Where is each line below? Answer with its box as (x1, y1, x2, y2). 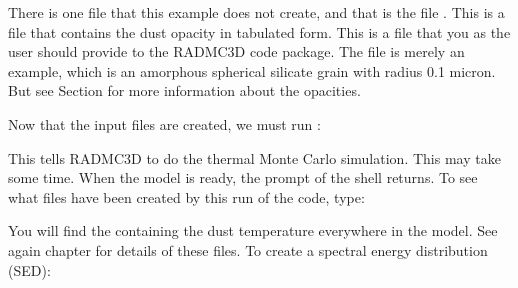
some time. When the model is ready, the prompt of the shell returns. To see (8, 167, 478, 188)
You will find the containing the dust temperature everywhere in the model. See (8, 220, 498, 241)
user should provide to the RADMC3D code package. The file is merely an (8, 41, 465, 62)
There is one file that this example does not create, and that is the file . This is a (8, 2, 505, 22)
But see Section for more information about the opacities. (8, 80, 361, 101)
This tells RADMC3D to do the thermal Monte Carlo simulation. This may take (8, 147, 501, 168)
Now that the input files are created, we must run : (8, 113, 321, 134)
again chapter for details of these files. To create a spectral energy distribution (8, 239, 488, 260)
